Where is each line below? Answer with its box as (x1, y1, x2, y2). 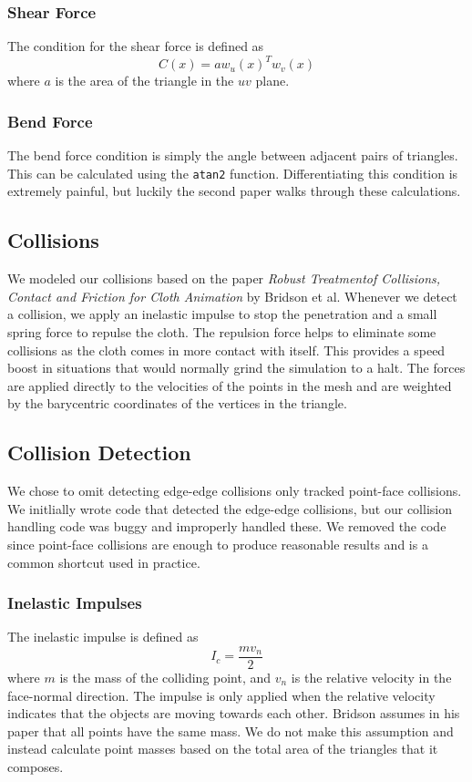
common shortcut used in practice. (7, 552, 200, 571)
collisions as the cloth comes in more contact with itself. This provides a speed (7, 340, 446, 359)
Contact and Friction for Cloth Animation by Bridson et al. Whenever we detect (7, 286, 457, 305)
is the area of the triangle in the (55, 71, 234, 90)
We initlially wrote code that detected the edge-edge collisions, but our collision (7, 499, 452, 518)
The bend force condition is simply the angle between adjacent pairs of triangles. (7, 146, 458, 165)
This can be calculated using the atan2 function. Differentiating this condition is (7, 163, 458, 182)
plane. (255, 71, 290, 90)
